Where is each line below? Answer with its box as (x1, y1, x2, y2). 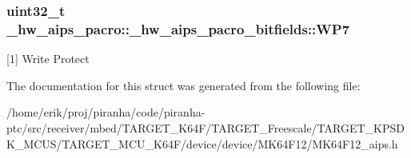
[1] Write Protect (6, 50, 90, 67)
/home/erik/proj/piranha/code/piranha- (6, 104, 205, 120)
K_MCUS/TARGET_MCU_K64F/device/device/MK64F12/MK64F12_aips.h (6, 135, 398, 152)
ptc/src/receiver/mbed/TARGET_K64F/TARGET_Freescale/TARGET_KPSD (6, 119, 405, 136)
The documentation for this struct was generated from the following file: (6, 77, 361, 93)
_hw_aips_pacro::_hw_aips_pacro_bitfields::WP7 (6, 18, 350, 38)
